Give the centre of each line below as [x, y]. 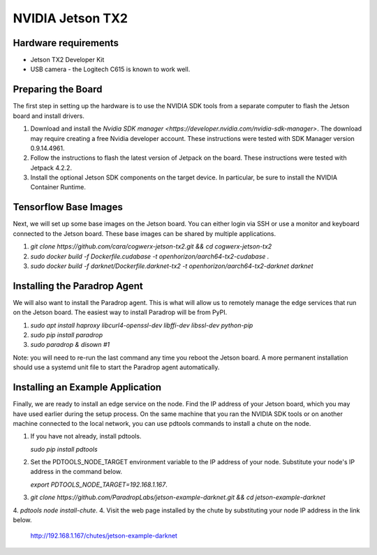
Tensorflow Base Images [68, 207]
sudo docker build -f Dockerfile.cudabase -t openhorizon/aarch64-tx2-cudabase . [150, 256]
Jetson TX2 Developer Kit [67, 60]
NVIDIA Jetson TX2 [71, 18]
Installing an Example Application [87, 387]
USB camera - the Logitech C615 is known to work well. [110, 69]
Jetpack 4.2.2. [51, 168]
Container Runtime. [58, 187]
